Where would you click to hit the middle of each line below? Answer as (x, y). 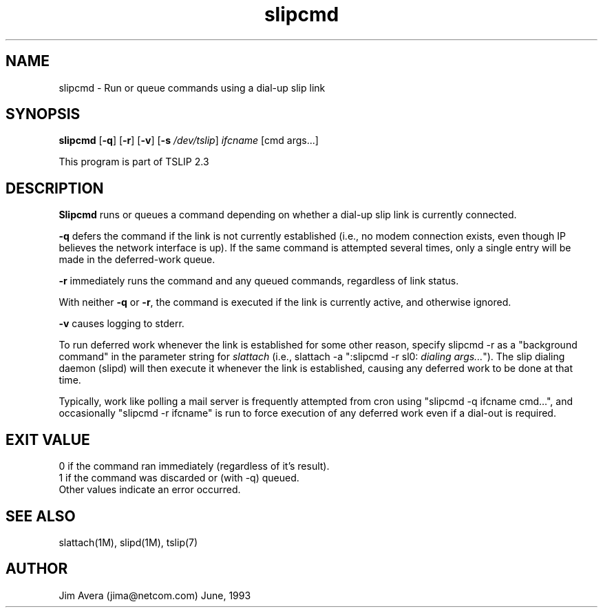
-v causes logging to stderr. (121, 324)
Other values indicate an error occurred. (150, 490)
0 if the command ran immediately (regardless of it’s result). (194, 466)
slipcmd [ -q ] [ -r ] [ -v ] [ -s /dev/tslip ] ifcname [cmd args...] (189, 141)
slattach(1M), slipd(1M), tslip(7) (128, 542)
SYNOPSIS (43, 114)
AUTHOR (37, 569)
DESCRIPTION (55, 188)
